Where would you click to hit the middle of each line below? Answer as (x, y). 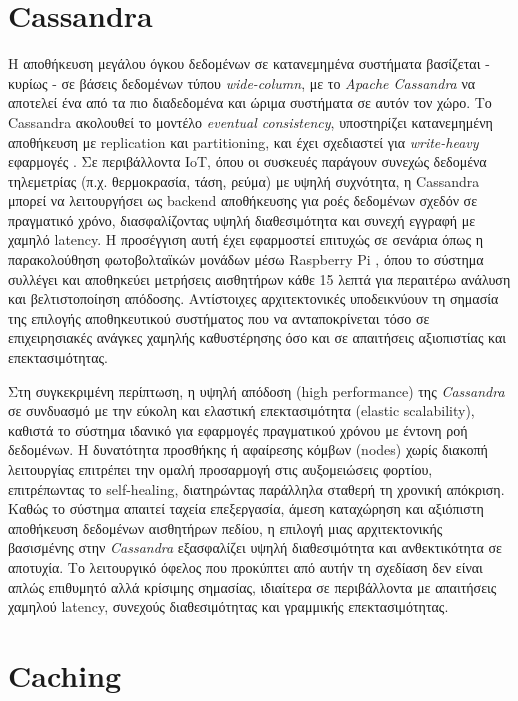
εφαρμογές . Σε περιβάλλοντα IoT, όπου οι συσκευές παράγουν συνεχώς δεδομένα (247, 161)
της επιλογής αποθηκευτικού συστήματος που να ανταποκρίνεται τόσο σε (219, 317)
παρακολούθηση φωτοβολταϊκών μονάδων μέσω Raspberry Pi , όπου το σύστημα (246, 259)
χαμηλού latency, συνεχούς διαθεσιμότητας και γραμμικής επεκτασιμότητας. (228, 606)
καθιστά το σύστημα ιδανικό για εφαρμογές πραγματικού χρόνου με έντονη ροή (238, 429)
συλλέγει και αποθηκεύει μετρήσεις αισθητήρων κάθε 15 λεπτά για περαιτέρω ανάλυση (259, 278)
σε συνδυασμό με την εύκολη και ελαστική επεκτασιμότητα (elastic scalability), (241, 410)
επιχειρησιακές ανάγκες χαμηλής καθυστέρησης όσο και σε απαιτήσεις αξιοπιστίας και (257, 337)
